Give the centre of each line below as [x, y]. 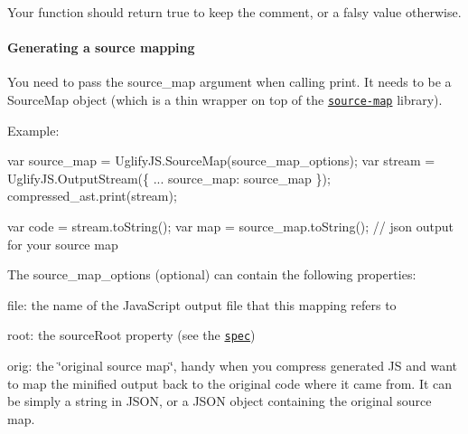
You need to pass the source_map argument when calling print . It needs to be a [229, 82]
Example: [33, 130]
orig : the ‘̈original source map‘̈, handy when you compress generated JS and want [233, 366]
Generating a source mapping [101, 47]
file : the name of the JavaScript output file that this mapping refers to [202, 304]
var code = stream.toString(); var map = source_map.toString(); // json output [231, 226]
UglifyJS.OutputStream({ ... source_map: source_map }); [169, 178]
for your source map [63, 244]
